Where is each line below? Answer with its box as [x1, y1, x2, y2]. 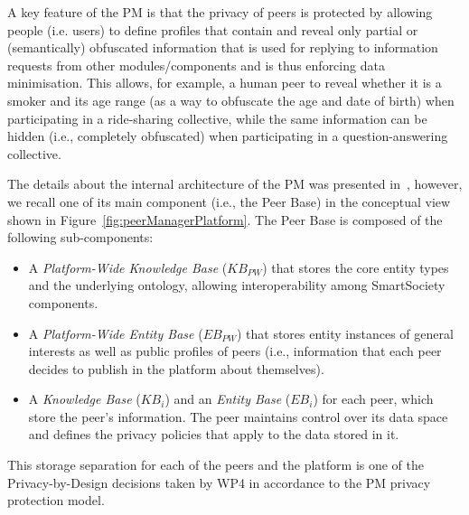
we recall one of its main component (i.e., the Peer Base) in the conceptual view [7, 192, 451, 211]
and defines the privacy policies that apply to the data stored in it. [28, 425, 399, 444]
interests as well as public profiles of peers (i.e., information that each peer [28, 342, 442, 360]
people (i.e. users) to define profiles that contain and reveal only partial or [7, 20, 418, 39]
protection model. [7, 491, 105, 510]
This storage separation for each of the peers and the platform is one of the [7, 455, 425, 474]
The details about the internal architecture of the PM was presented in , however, [7, 174, 463, 193]
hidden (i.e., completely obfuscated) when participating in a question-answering [7, 126, 448, 145]
